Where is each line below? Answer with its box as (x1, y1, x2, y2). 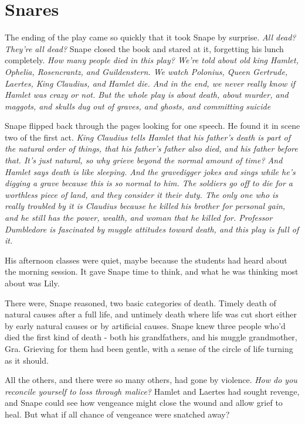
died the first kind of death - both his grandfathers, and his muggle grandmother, (5, 331, 297, 343)
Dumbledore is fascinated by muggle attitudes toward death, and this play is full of (5, 223, 299, 235)
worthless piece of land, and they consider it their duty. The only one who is (5, 188, 279, 200)
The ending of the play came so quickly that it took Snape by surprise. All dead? (5, 31, 296, 43)
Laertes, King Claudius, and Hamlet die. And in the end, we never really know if (5, 77, 296, 89)
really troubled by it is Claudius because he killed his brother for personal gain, (5, 200, 286, 212)
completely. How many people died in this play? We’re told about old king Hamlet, (5, 54, 299, 66)
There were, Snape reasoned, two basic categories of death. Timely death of (5, 296, 276, 309)
